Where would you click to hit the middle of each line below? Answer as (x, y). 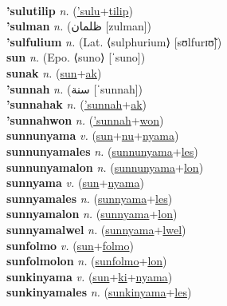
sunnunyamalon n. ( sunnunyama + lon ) (105, 167)
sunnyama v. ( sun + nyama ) (75, 183)
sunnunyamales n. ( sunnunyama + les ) (102, 151)
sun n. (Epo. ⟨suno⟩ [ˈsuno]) (76, 57)
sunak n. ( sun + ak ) (54, 72)
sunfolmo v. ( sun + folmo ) (70, 245)
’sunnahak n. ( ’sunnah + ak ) (77, 104)
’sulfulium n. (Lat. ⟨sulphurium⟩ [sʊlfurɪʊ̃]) (114, 41)
